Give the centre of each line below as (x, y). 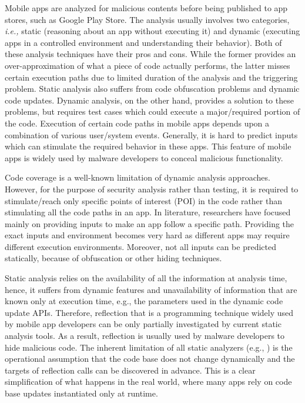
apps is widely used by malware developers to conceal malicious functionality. (144, 157)
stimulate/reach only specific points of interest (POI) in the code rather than (143, 200)
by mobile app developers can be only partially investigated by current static (143, 324)
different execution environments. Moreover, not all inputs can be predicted (140, 246)
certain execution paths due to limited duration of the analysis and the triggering (151, 77)
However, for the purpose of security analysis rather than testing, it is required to (152, 189)
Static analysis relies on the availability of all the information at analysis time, (146, 278)
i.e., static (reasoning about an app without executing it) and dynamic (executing (152, 31)
